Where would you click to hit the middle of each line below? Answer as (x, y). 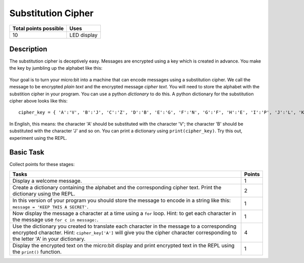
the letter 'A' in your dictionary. (49, 239)
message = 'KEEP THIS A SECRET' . (50, 206)
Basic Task (27, 152)
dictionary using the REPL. (44, 193)
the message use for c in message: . (55, 220)
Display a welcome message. (47, 181)
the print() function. (37, 251)
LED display (83, 35)
